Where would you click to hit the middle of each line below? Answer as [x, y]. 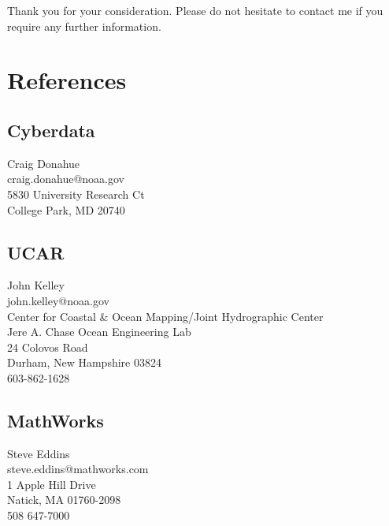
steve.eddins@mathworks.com [78, 469]
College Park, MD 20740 [66, 209]
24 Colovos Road [48, 347]
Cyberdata [51, 130]
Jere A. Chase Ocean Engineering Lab [99, 332]
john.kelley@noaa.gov [58, 300]
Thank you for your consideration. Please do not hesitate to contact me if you [195, 10]
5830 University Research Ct [76, 194]
